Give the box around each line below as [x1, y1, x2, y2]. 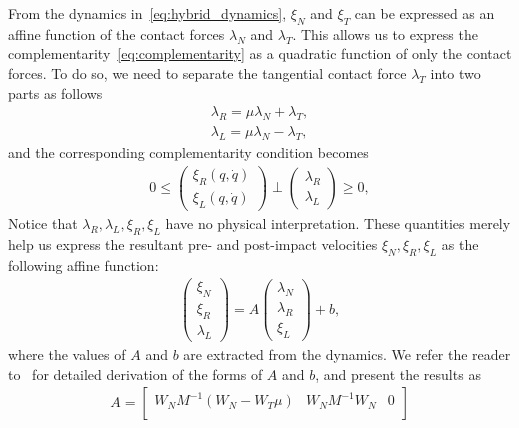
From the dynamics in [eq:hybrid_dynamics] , [8, 3, 287, 23]
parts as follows [8, 82, 103, 103]
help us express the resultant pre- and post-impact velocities [8, 233, 378, 254]
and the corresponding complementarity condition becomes [8, 141, 369, 162]
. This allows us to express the [292, 23, 478, 44]
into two [430, 62, 481, 83]
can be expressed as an [354, 3, 495, 23]
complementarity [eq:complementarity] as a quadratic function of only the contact [8, 43, 512, 64]
